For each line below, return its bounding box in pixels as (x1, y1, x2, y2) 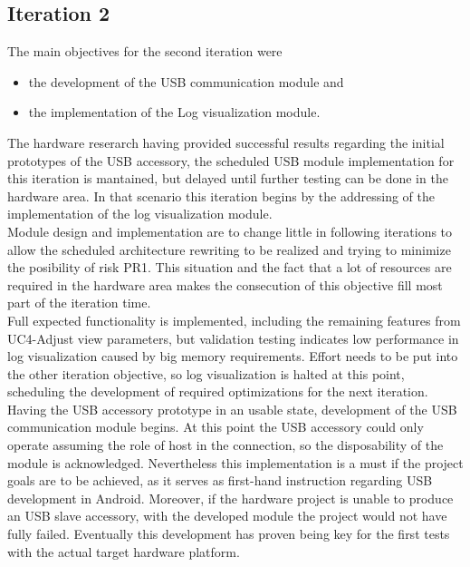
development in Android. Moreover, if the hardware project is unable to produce (7, 488, 454, 507)
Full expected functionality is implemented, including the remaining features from (7, 310, 461, 329)
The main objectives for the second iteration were (7, 42, 283, 61)
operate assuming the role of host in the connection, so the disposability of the (7, 435, 444, 455)
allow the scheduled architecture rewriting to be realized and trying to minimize (7, 240, 451, 259)
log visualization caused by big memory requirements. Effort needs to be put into (7, 347, 458, 366)
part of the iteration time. (7, 293, 151, 312)
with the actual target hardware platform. (7, 542, 240, 561)
